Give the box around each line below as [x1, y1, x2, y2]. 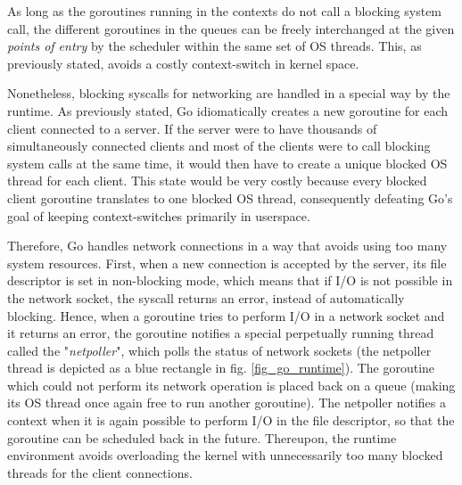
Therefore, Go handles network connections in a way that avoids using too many [7, 236, 448, 255]
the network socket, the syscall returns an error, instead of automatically [7, 288, 405, 307]
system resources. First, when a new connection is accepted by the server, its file [7, 253, 447, 272]
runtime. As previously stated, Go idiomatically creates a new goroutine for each [7, 101, 449, 119]
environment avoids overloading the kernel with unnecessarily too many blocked [7, 446, 443, 464]
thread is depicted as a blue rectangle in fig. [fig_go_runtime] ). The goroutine [7, 358, 435, 377]
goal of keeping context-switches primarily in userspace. [7, 206, 310, 225]
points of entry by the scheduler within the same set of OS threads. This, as [7, 37, 422, 55]
